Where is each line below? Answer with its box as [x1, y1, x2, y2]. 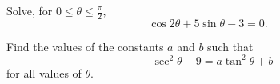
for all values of [6, 64, 82, 81]
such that [207, 38, 254, 54]
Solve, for [6, 2, 53, 18]
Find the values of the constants [6, 38, 164, 54]
